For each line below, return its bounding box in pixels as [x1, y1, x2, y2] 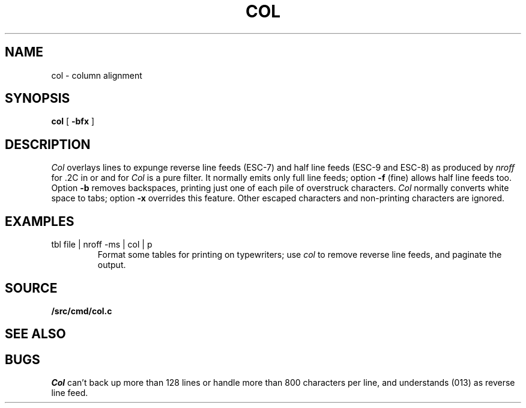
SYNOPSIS [5, 91, 70, 106]
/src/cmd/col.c [51, 305, 112, 316]
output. [97, 260, 126, 270]
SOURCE [5, 280, 58, 296]
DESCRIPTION [5, 136, 91, 152]
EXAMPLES [5, 213, 74, 229]
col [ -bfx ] [51, 116, 95, 127]
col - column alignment [51, 70, 142, 81]
